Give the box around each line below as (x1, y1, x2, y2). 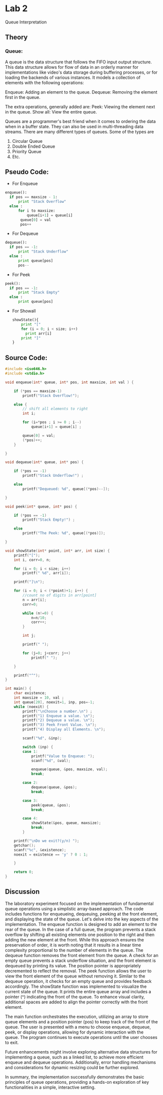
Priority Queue (12, 148, 41, 154)
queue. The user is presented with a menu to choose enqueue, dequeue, (5, 1024, 151, 1030)
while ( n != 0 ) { (22, 610, 54, 616)
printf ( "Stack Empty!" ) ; (22, 517, 75, 522)
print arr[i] (25, 331, 52, 336)
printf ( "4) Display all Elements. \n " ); (22, 727, 106, 732)
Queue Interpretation (5, 19, 47, 25)
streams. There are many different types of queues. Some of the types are (5, 129, 154, 135)
